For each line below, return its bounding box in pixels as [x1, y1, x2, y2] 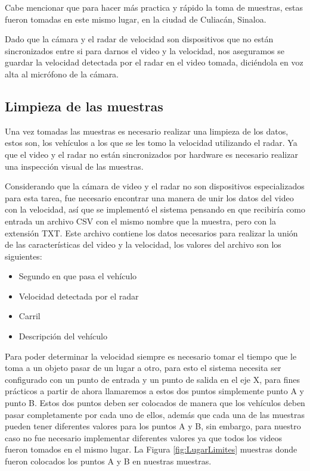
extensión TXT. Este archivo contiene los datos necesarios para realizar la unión [5, 226, 298, 239]
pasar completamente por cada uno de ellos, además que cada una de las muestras [5, 408, 305, 420]
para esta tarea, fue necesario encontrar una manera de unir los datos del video [5, 191, 294, 204]
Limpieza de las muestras [5, 96, 163, 115]
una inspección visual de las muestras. [5, 160, 144, 172]
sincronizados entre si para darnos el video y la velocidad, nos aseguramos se [5, 44, 284, 57]
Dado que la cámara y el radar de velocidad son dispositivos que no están [5, 33, 274, 45]
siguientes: [5, 249, 42, 262]
